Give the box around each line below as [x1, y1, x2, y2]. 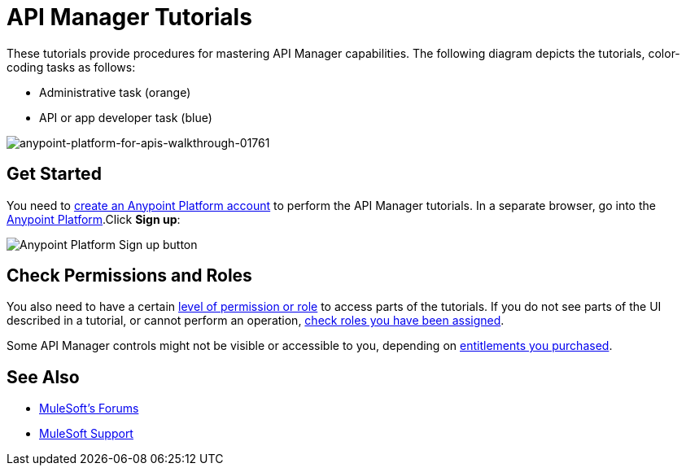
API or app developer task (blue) [39, 110, 212, 125]
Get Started [7, 164, 102, 185]
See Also [7, 366, 80, 387]
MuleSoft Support [39, 426, 133, 441]
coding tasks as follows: [7, 59, 136, 74]
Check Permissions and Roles [7, 265, 252, 286]
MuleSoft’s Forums [39, 401, 139, 416]
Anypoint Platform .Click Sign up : [7, 212, 181, 226]
